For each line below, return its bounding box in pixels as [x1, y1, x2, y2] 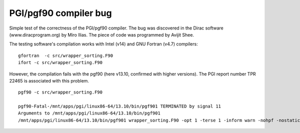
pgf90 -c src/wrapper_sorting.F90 [18, 89, 102, 95]
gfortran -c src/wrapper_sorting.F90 [18, 52, 113, 58]
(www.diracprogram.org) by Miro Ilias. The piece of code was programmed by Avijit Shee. [9, 31, 194, 37]
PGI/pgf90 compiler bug [9, 7, 112, 18]
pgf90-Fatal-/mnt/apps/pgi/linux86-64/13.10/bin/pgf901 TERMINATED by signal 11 [18, 103, 221, 109]
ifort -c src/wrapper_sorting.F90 [18, 60, 102, 65]
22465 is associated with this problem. [9, 77, 89, 83]
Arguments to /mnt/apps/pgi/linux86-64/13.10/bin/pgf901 [18, 110, 161, 116]
